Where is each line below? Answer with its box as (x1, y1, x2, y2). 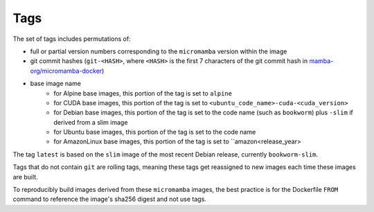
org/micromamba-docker (30, 67, 103, 75)
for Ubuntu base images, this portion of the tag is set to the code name (53, 128, 256, 136)
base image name (30, 80, 81, 88)
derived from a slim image (53, 118, 128, 126)
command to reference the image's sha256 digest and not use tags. (12, 195, 207, 204)
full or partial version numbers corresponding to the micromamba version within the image (30, 47, 287, 55)
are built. (12, 173, 38, 181)
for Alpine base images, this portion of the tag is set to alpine (53, 89, 232, 97)
